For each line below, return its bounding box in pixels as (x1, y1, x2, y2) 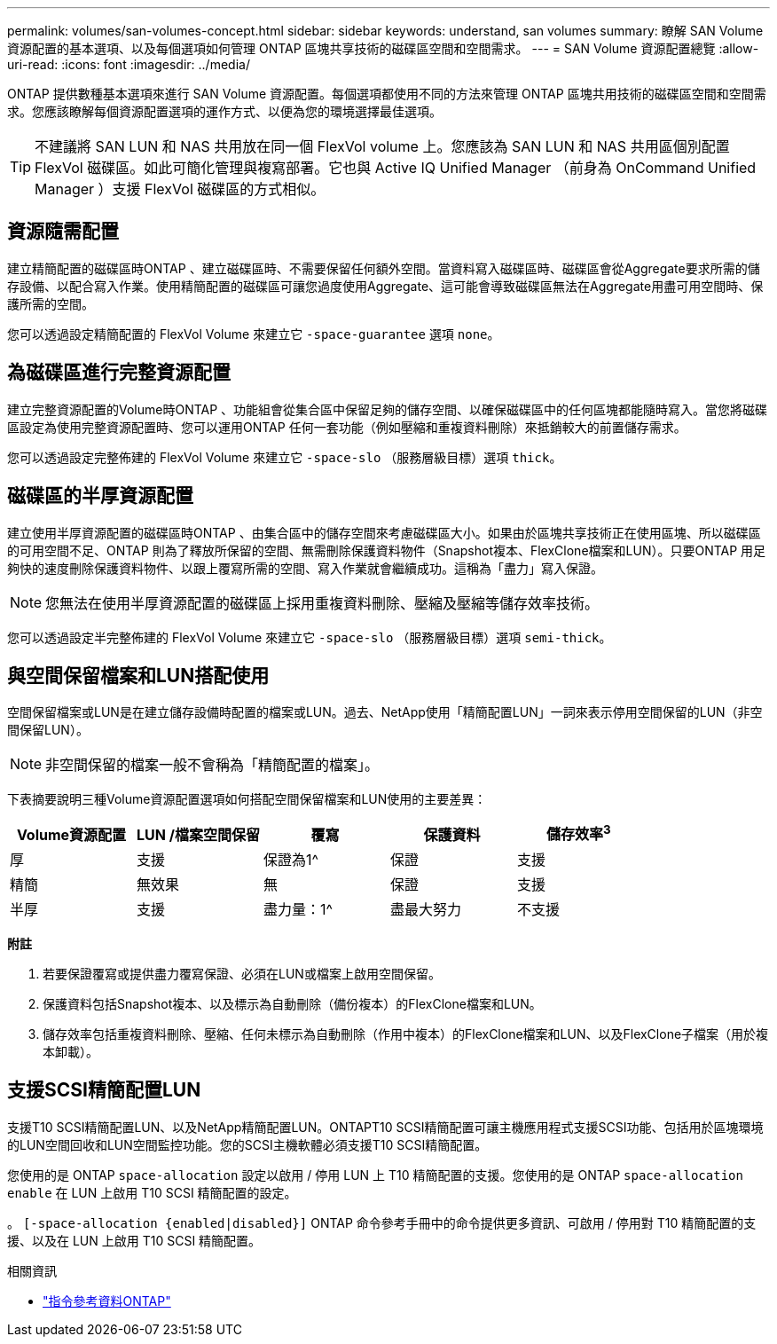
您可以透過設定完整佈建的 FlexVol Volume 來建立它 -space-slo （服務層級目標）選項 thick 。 (7, 449, 562, 465)
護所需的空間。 (7, 295, 94, 311)
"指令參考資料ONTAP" (43, 1293, 171, 1309)
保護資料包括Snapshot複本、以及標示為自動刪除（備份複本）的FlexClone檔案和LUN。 (43, 995, 542, 1011)
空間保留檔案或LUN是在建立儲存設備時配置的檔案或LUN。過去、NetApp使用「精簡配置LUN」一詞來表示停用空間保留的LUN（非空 (7, 704, 763, 720)
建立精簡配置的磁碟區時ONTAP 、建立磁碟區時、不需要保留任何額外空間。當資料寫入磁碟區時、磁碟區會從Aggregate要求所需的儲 (7, 260, 760, 276)
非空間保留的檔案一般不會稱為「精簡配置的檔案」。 (45, 756, 380, 774)
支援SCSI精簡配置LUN (7, 1079, 201, 1102)
